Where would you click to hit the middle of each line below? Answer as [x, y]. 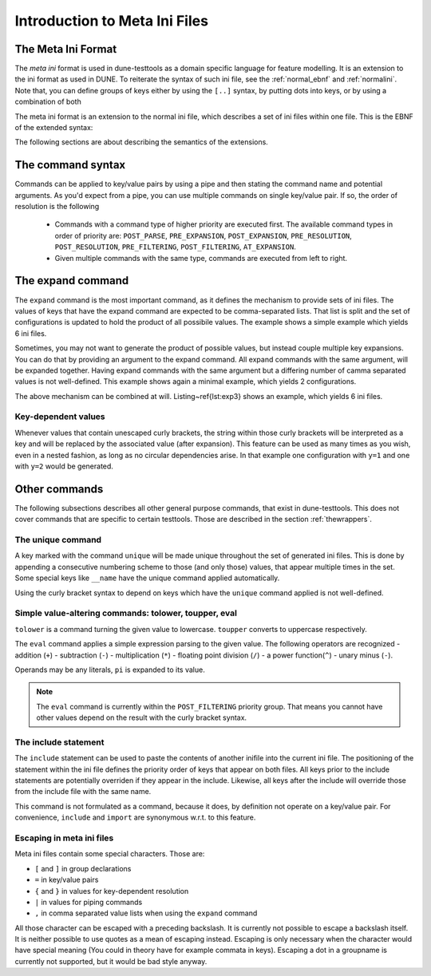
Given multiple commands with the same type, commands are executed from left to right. [201, 258]
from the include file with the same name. [83, 792]
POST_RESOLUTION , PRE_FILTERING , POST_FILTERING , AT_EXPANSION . [176, 247]
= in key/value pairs [67, 880]
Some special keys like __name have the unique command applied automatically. [147, 578]
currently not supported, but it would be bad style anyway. [111, 961]
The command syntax [70, 165]
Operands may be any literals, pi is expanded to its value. [110, 670]
